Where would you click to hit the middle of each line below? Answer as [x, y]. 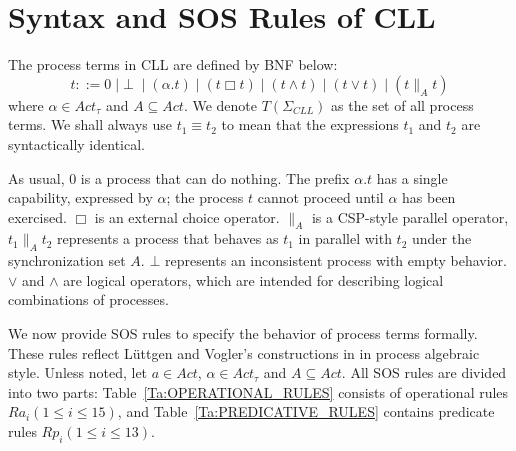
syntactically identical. [76, 143]
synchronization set [67, 260]
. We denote [220, 104]
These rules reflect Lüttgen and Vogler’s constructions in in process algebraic [244, 352]
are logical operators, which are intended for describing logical [253, 279]
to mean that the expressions [310, 124]
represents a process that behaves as [168, 238]
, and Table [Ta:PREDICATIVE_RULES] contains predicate [306, 411]
